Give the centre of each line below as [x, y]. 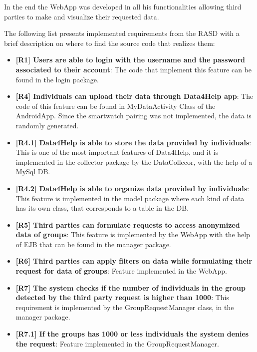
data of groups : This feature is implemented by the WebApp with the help [133, 234]
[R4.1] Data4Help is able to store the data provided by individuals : [133, 142]
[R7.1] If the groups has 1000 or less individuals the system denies [132, 334]
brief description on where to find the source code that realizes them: [110, 43]
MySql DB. [33, 172]
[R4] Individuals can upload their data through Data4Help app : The [134, 96]
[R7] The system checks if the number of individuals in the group [130, 287]
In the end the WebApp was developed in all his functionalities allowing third [123, 6]
